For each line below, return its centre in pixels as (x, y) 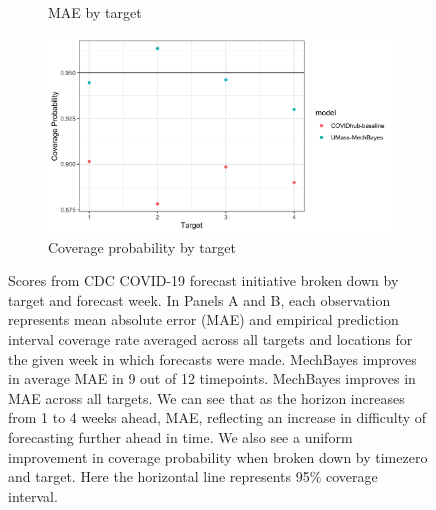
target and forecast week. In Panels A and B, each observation (199, 299)
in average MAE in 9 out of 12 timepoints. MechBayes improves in (212, 378)
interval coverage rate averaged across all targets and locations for (210, 339)
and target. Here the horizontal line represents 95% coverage (193, 476)
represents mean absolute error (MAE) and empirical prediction (203, 319)
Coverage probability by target (142, 246)
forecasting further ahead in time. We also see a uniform (180, 437)
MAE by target (95, 12)
